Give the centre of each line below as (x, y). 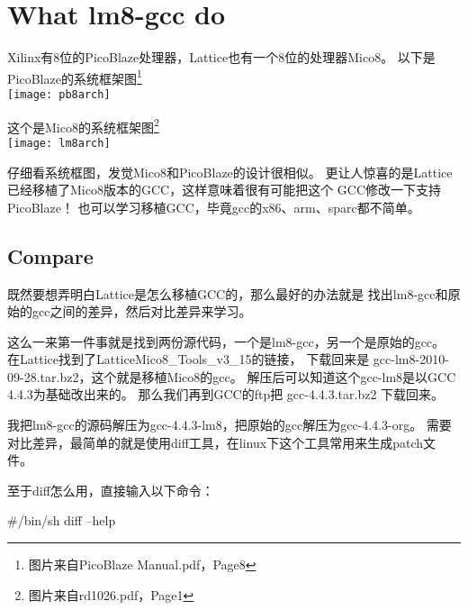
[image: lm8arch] (59, 143)
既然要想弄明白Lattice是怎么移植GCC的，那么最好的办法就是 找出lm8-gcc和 (228, 293)
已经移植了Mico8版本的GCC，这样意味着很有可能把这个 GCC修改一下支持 (225, 190)
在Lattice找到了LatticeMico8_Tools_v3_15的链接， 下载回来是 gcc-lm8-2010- (228, 359)
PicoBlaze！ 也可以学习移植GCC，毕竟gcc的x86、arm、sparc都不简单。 (214, 207)
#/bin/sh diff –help (62, 520)
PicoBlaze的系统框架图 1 (75, 77)
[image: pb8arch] (59, 94)
